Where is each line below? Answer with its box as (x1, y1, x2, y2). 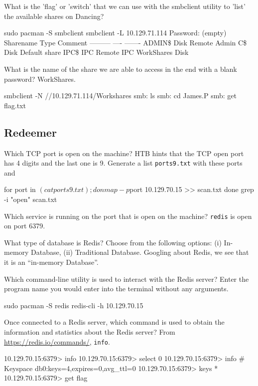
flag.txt (4, 100, 26, 110)
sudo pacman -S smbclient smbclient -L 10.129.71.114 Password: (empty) (4, 27, 227, 38)
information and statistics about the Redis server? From (4, 326, 175, 337)
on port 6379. (4, 220, 45, 231)
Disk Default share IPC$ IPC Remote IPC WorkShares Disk (4, 47, 189, 57)
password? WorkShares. (4, 73, 76, 84)
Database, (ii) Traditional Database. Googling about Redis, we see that (31, 247, 249, 257)
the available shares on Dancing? (4, 10, 104, 21)
